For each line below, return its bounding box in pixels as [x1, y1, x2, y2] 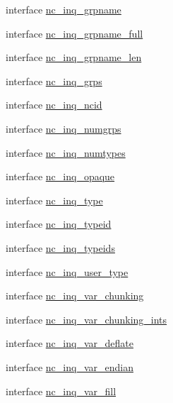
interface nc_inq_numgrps [6, 121, 121, 136]
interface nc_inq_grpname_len [6, 50, 142, 65]
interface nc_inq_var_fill [6, 383, 117, 398]
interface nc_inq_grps [6, 73, 102, 88]
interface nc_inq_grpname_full [6, 26, 143, 40]
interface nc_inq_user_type [6, 264, 129, 279]
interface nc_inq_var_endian [6, 359, 133, 374]
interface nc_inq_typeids [6, 240, 115, 255]
